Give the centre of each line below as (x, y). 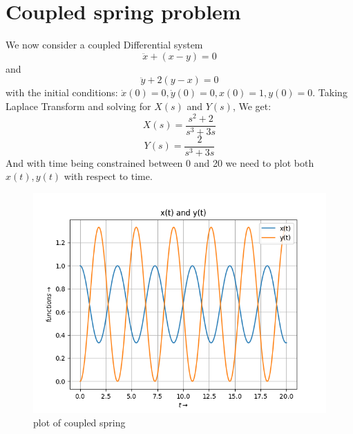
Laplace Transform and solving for (78, 106)
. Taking (330, 92)
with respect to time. (108, 176)
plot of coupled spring (79, 423)
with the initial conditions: (62, 92)
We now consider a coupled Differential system (104, 45)
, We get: (252, 106)
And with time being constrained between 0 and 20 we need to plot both (160, 162)
